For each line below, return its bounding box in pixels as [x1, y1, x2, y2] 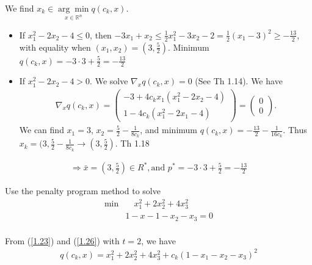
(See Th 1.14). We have [195, 74, 283, 87]
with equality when [19, 40, 91, 53]
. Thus [283, 123, 307, 136]
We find [5, 2, 34, 14]
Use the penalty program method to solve [5, 184, 161, 197]
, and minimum [140, 123, 197, 136]
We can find [19, 123, 64, 136]
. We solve [90, 74, 128, 87]
